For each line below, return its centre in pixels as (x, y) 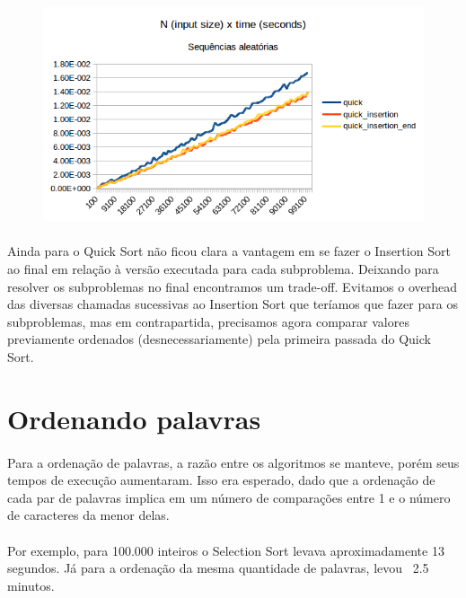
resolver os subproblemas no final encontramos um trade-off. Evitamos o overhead (232, 286)
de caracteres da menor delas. (88, 515)
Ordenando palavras (134, 418)
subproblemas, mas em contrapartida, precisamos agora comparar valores (208, 321)
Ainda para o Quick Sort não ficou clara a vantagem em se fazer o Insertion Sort (229, 251)
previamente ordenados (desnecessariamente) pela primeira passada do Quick (219, 339)
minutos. (31, 585)
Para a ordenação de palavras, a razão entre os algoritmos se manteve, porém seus (233, 462)
